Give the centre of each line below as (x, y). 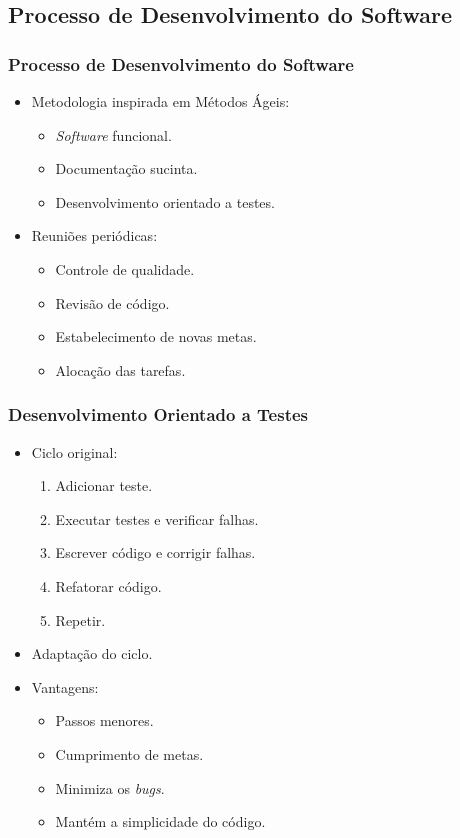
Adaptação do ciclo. (92, 653)
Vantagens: (65, 686)
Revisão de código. (112, 302)
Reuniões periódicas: (94, 235)
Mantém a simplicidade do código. (160, 821)
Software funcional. (113, 134)
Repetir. (80, 619)
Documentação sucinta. (126, 168)
